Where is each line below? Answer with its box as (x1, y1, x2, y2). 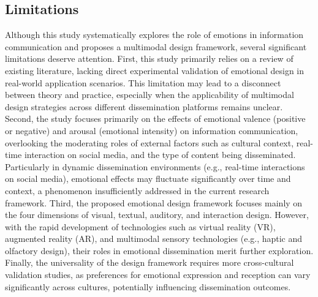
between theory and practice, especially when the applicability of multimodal (5, 88, 294, 101)
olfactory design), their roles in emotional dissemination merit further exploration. (5, 244, 314, 257)
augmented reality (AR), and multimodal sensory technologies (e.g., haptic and (5, 232, 303, 245)
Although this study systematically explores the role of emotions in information (5, 28, 304, 41)
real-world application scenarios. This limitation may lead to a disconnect (5, 76, 281, 89)
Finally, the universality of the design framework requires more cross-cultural (5, 256, 294, 269)
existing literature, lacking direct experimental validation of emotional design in (5, 64, 305, 77)
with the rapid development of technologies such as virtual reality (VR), (5, 220, 276, 233)
